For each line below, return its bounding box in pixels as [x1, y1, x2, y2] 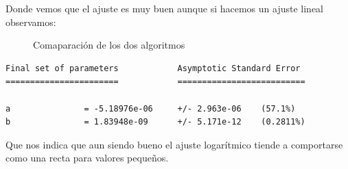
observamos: [5, 14, 56, 29]
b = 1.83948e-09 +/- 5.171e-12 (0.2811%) [5, 117, 305, 127]
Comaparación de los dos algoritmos [33, 38, 185, 52]
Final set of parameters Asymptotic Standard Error [5, 63, 301, 73]
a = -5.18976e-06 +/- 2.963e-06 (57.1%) [5, 103, 296, 114]
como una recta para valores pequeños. [5, 151, 169, 165]
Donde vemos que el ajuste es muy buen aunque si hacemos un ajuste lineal [5, 1, 324, 15]
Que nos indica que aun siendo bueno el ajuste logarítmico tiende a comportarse [5, 137, 343, 151]
